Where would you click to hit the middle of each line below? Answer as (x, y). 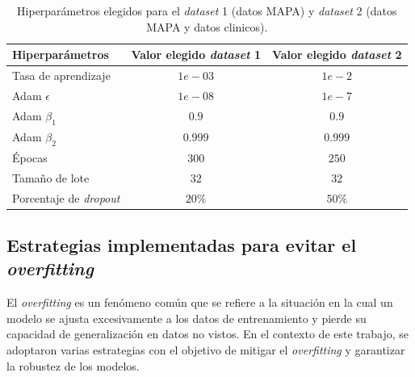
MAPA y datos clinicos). (207, 26)
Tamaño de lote (51, 177)
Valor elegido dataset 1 (196, 54)
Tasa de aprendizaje (61, 75)
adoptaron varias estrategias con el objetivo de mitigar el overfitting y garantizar (206, 349)
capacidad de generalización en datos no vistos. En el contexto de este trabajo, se (208, 334)
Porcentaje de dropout (66, 197)
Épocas (30, 157)
